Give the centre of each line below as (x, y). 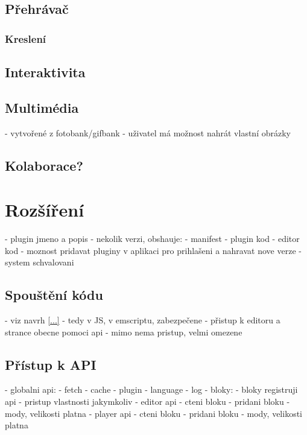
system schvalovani (40, 262)
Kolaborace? (44, 165)
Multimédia (42, 107)
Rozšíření (45, 210)
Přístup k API (51, 364)
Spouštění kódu (54, 295)
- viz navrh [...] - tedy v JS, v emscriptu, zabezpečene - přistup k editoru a (143, 320)
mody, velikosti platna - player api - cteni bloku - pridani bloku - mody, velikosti (153, 413)
